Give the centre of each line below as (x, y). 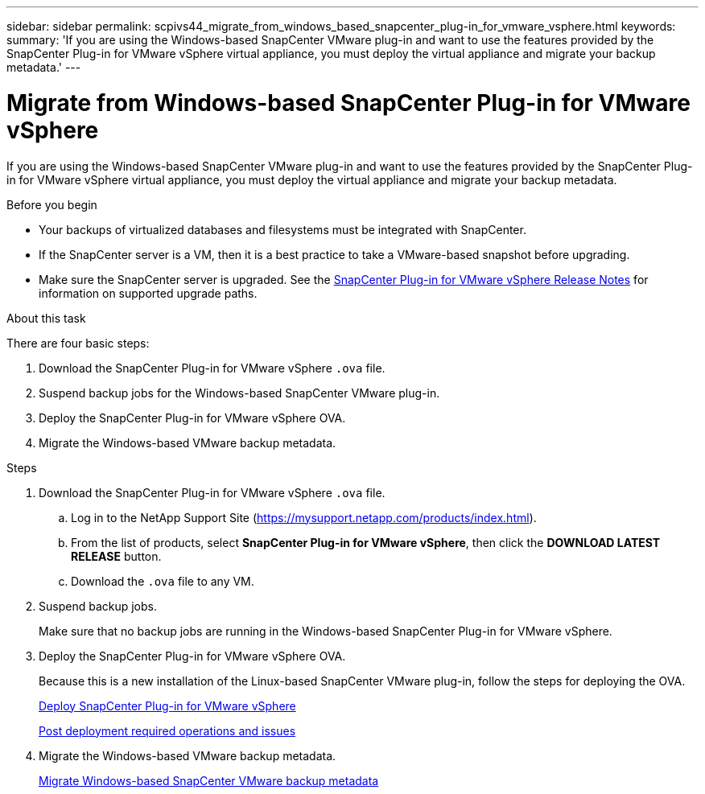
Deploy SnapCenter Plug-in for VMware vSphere (167, 706)
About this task (46, 318)
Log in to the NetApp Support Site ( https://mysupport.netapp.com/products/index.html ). (304, 517)
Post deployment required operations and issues (167, 730)
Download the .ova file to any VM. (163, 581)
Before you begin (52, 204)
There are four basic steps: (78, 343)
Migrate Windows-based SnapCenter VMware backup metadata (209, 780)
